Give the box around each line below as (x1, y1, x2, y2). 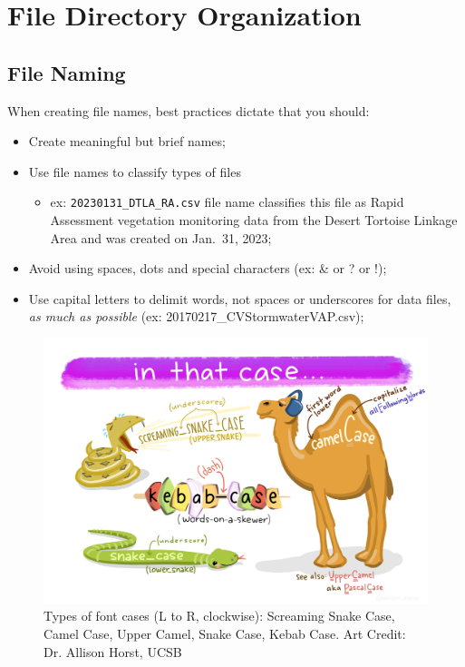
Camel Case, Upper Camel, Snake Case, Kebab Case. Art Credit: (44, 624, 406, 643)
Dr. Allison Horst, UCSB (44, 642, 182, 661)
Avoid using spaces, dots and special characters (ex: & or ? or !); (28, 259, 387, 278)
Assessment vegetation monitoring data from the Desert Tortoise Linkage (50, 211, 458, 230)
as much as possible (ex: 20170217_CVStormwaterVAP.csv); (28, 307, 364, 326)
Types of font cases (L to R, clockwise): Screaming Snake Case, (44, 606, 395, 625)
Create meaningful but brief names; (28, 132, 226, 151)
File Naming (7, 58, 126, 86)
